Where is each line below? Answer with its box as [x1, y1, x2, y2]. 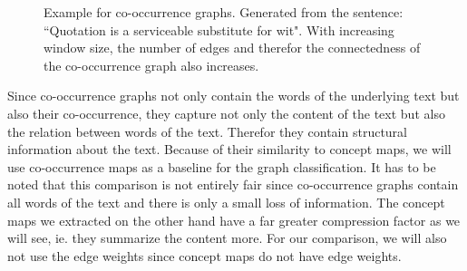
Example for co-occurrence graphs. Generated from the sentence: [44, 3, 404, 21]
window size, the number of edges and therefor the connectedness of [44, 38, 421, 57]
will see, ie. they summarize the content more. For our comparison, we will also [7, 228, 447, 247]
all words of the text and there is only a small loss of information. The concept [7, 192, 445, 211]
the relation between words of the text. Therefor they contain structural [7, 121, 407, 140]
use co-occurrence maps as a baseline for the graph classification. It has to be [7, 157, 436, 176]
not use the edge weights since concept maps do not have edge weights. [7, 246, 402, 265]
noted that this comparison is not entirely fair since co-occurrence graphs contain [7, 175, 459, 194]
